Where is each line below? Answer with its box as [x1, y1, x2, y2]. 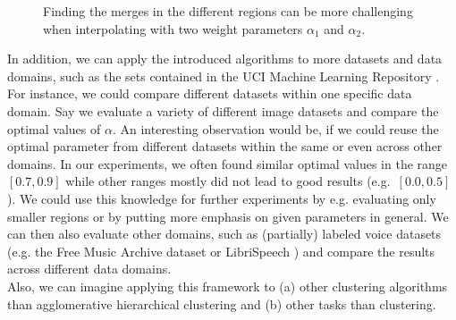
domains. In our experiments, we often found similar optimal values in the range [7, 154, 448, 173]
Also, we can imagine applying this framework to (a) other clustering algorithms [7, 276, 448, 295]
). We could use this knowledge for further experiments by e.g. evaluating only [7, 189, 436, 207]
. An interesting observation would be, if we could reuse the [112, 119, 439, 138]
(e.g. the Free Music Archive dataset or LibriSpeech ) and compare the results [7, 241, 435, 260]
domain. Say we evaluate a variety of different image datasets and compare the [7, 101, 439, 120]
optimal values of [7, 119, 101, 138]
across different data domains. [7, 259, 172, 278]
